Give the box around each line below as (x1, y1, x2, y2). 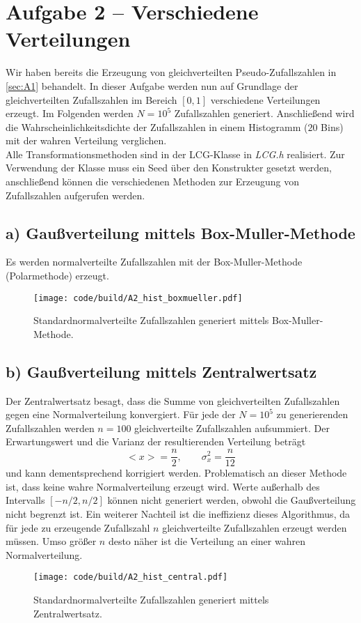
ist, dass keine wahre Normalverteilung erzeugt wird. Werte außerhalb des (6, 479, 320, 493)
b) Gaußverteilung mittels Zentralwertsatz (6, 360, 317, 382)
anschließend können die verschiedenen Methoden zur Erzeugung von (6, 174, 300, 189)
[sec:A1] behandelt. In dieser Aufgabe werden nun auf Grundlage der (6, 78, 298, 93)
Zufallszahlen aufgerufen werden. (6, 187, 145, 202)
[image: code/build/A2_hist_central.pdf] (33, 572, 228, 583)
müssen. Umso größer (6, 534, 97, 548)
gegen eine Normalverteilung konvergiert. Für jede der (6, 407, 236, 422)
